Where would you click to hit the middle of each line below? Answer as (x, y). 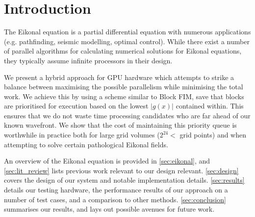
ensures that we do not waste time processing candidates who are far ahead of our (127, 115)
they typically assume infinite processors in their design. (88, 60)
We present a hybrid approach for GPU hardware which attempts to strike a (119, 77)
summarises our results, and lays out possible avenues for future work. (109, 209)
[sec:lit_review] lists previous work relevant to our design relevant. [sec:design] (121, 170)
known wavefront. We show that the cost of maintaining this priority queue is (120, 125)
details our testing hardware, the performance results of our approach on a (116, 190)
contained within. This (210, 106)
